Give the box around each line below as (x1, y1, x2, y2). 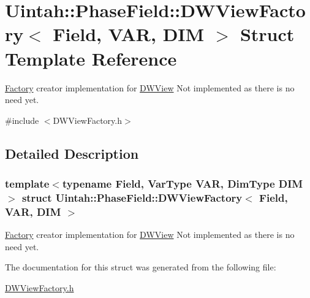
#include (5, 113, 39, 126)
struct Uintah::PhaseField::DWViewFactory (21, 189, 243, 205)
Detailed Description (5, 143, 139, 162)
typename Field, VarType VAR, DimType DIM (62, 175, 303, 191)
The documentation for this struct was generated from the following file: (5, 261, 276, 273)
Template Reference (5, 45, 177, 71)
